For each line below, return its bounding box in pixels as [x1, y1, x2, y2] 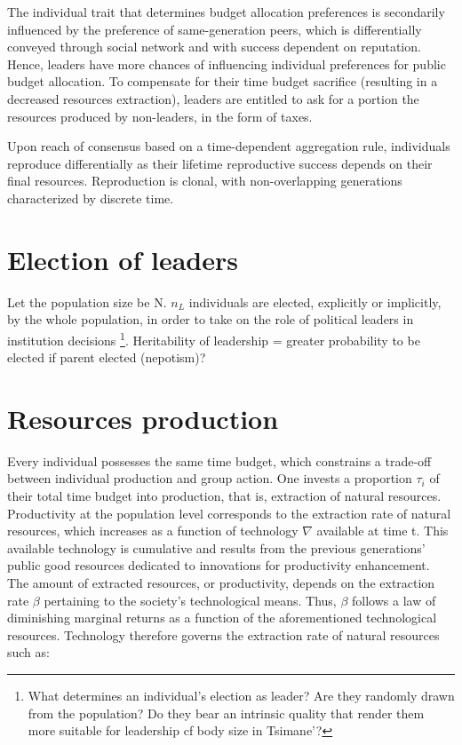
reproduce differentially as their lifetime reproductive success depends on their [7, 154, 433, 172]
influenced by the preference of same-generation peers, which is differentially [7, 20, 422, 38]
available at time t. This [316, 521, 449, 540]
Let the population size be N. [7, 292, 167, 311]
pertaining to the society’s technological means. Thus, [44, 590, 337, 609]
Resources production [7, 400, 279, 436]
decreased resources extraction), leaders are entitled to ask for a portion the [7, 89, 419, 107]
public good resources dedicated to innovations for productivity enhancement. [7, 556, 430, 575]
